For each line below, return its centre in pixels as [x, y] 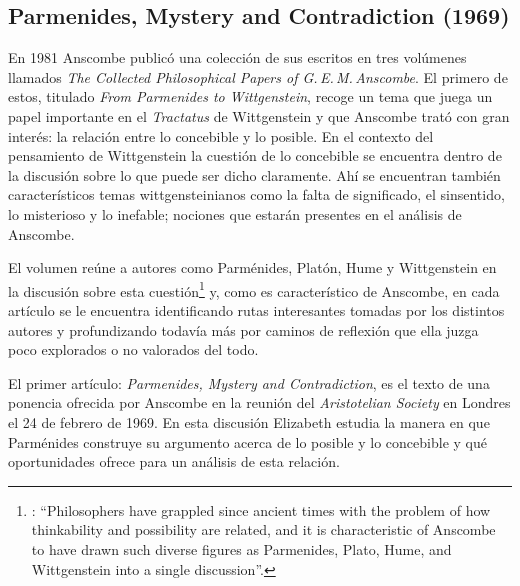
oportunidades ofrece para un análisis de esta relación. [174, 461]
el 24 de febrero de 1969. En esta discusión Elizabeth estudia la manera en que [249, 421]
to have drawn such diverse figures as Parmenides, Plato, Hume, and [241, 548]
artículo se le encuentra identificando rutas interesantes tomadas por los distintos [256, 309]
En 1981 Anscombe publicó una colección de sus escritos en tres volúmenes [237, 57]
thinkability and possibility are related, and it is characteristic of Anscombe [263, 529]
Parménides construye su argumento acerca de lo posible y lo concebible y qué [247, 441]
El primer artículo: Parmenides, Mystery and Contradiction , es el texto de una [249, 382]
